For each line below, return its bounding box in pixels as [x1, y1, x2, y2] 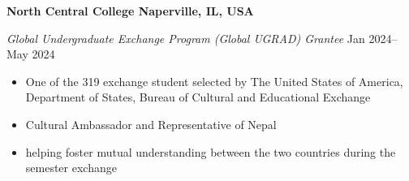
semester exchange [25, 159, 117, 176]
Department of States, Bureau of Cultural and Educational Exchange [25, 88, 371, 106]
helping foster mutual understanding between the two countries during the [25, 143, 396, 160]
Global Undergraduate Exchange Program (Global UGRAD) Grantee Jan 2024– [6, 29, 398, 46]
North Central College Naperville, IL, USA [6, 2, 254, 19]
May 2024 [6, 45, 55, 62]
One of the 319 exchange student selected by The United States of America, [25, 72, 403, 89]
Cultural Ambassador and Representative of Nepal [25, 115, 277, 132]
